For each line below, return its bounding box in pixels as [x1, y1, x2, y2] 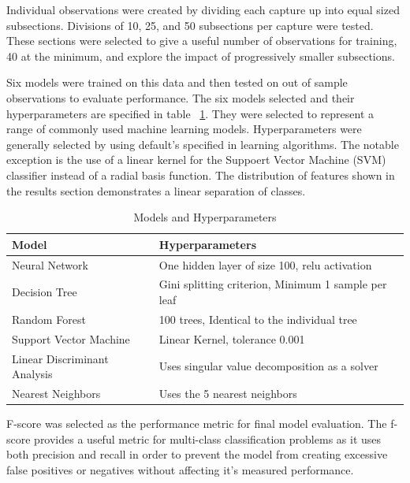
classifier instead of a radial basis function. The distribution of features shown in [6, 166, 395, 183]
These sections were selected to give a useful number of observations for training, [6, 32, 397, 49]
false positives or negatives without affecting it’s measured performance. [6, 461, 354, 477]
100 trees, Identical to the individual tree [158, 310, 357, 327]
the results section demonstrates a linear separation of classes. [6, 182, 306, 199]
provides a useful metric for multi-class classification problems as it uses [34, 430, 382, 447]
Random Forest [12, 310, 86, 327]
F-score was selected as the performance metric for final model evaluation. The [6, 415, 387, 432]
